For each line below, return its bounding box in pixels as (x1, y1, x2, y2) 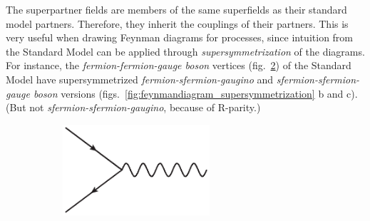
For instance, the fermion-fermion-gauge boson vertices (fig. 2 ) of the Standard (6, 58, 351, 73)
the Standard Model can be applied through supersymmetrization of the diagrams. (6, 43, 365, 58)
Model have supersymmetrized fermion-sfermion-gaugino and (6, 71, 274, 86)
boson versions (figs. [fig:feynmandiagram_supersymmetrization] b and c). (34, 86, 358, 101)
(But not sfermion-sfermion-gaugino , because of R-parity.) (6, 100, 261, 115)
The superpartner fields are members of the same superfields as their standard (6, 2, 347, 16)
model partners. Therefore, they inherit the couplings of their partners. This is (6, 16, 349, 31)
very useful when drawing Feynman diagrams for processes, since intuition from (6, 30, 354, 45)
